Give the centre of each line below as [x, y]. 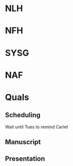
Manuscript [23, 142]
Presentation [25, 158]
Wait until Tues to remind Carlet [36, 127]
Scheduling [23, 115]
